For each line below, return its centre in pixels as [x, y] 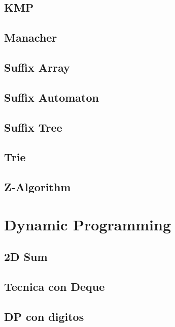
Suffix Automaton [51, 97]
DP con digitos [44, 316]
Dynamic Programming [88, 224]
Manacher [31, 37]
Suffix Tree [33, 127]
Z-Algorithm [38, 187]
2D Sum [26, 257]
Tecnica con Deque [55, 287]
